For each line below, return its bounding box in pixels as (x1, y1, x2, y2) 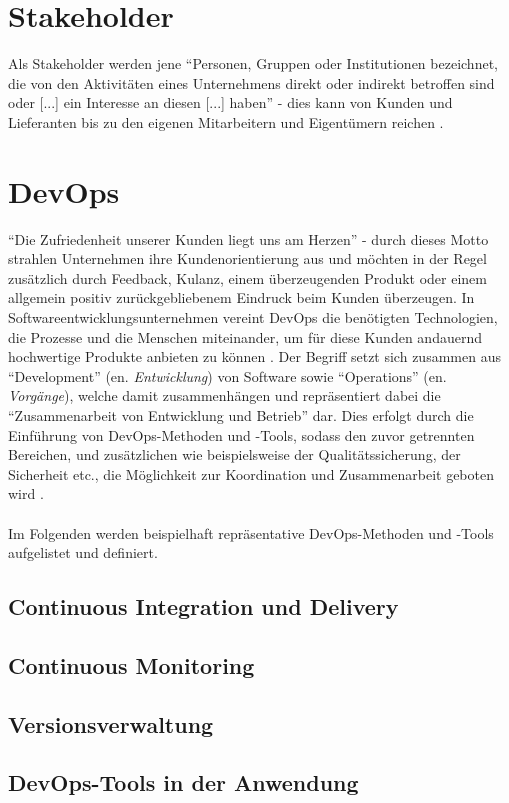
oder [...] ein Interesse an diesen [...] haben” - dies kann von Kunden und (8, 92, 453, 113)
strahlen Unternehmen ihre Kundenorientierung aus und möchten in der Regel (8, 248, 487, 269)
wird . (8, 483, 44, 504)
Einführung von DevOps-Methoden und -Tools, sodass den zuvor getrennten (8, 424, 475, 445)
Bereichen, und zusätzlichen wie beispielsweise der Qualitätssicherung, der (8, 444, 461, 465)
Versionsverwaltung (8, 708, 214, 739)
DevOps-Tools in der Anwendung (8, 767, 359, 798)
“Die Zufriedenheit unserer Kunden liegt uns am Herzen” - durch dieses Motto (8, 228, 489, 249)
